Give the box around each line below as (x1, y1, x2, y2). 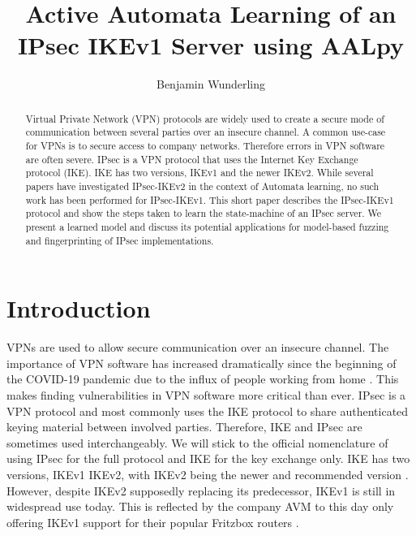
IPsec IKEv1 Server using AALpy (17, 28, 405, 62)
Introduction (6, 292, 151, 325)
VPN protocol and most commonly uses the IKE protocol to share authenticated (6, 402, 409, 419)
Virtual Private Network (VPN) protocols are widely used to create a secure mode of (25, 111, 384, 125)
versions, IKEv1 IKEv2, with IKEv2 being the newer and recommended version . (6, 465, 409, 482)
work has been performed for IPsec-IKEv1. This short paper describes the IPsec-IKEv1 (25, 192, 394, 206)
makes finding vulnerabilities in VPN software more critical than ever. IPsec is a (6, 386, 406, 403)
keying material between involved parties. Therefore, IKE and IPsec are (6, 418, 362, 435)
